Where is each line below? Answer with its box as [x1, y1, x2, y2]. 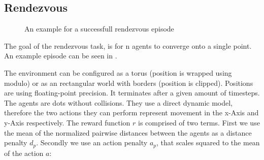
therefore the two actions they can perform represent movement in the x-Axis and [4, 107, 259, 118]
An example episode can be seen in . [4, 50, 117, 61]
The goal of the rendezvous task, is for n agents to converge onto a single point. [4, 40, 252, 51]
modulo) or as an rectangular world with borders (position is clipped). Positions [4, 77, 253, 88]
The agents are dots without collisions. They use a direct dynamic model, [4, 97, 233, 108]
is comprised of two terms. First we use [138, 117, 260, 127]
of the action [4, 147, 44, 158]
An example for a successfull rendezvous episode [24, 23, 174, 34]
